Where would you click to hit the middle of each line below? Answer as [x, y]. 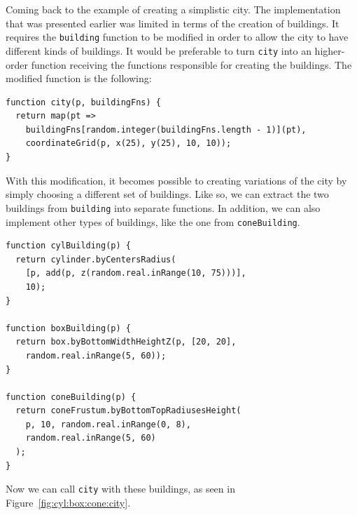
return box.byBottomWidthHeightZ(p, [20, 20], [126, 342]
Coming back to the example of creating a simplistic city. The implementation [173, 9]
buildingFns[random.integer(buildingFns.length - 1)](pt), [166, 129]
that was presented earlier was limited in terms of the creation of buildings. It [173, 23]
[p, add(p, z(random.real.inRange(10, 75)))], [136, 273]
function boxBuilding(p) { [68, 328]
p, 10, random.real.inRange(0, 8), [108, 424]
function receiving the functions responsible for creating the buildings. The [191, 64]
